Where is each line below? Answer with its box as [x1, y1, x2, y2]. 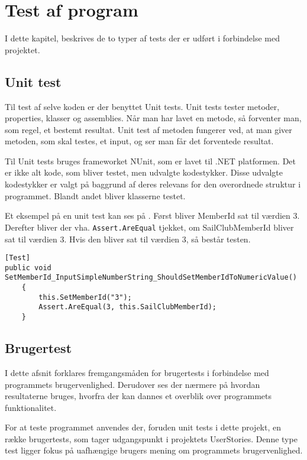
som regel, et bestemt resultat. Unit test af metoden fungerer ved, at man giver [5, 123, 292, 135]
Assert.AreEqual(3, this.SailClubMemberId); [38, 303, 216, 312]
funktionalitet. [5, 401, 57, 413]
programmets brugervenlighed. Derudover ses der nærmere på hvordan [5, 378, 260, 390]
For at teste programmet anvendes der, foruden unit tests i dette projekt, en [5, 421, 282, 433]
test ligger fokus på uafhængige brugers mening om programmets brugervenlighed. [5, 444, 303, 456]
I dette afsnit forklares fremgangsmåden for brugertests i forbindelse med [5, 366, 269, 378]
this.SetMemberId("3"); [38, 293, 132, 302]
